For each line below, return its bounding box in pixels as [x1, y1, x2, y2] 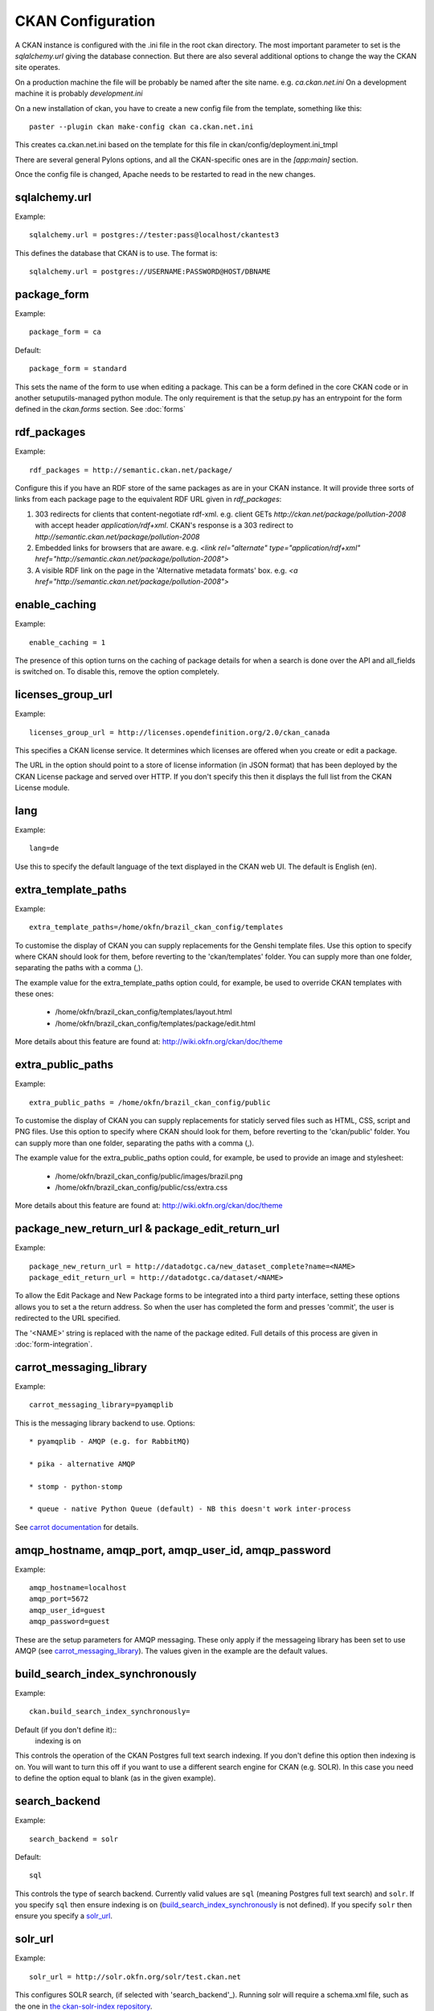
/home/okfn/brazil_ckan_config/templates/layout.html [55, 1007, 232, 1017]
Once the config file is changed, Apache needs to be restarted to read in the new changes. [14, 170, 316, 179]
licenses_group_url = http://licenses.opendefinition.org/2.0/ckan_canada [29, 728, 330, 737]
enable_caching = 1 [29, 638, 106, 647]
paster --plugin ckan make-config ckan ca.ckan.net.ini [29, 121, 254, 131]
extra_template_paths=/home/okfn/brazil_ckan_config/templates [29, 923, 284, 932]
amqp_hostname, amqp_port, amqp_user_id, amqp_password [14, 1543, 331, 1557]
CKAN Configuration [14, 12, 156, 30]
